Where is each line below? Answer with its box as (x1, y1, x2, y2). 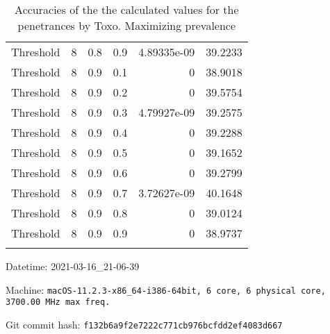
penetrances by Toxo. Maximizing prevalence (17, 17, 236, 33)
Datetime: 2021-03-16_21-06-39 (6, 259, 140, 273)
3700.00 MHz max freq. (6, 297, 110, 308)
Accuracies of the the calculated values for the (15, 1, 239, 17)
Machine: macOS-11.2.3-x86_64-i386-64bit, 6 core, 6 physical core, (6, 282, 326, 297)
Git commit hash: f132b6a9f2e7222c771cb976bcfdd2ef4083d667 (6, 317, 283, 331)
